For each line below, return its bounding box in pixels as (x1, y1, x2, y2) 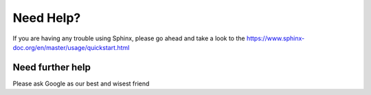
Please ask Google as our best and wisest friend (12, 79, 150, 87)
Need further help (12, 62, 91, 73)
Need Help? (12, 10, 81, 25)
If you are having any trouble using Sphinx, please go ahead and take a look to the (12, 34, 245, 42)
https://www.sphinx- (246, 34, 305, 42)
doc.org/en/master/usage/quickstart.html (12, 43, 130, 51)
